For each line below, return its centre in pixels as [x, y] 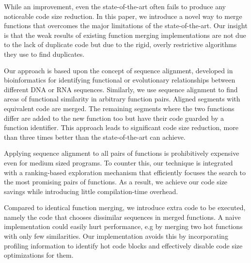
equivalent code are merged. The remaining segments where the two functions [119, 108]
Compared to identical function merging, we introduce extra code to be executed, [125, 207]
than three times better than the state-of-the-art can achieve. [95, 137]
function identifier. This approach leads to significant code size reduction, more [121, 127]
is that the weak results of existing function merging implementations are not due [125, 35]
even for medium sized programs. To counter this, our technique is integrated [118, 162]
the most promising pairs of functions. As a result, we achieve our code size [116, 182]
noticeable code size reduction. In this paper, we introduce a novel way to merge [123, 16]
